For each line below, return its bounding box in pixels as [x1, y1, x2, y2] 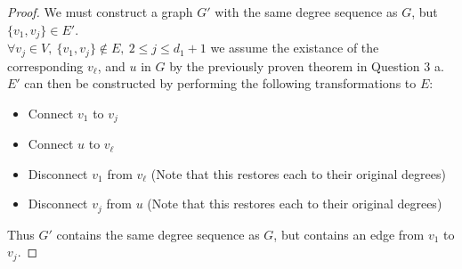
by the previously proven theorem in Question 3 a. [169, 56, 444, 75]
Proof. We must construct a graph [7, 3, 193, 20]
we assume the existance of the [210, 38, 379, 57]
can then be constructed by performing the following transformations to [24, 74, 417, 93]
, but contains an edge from [273, 224, 425, 243]
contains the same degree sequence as [56, 224, 260, 243]
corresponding [7, 56, 84, 75]
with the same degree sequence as [215, 3, 398, 20]
